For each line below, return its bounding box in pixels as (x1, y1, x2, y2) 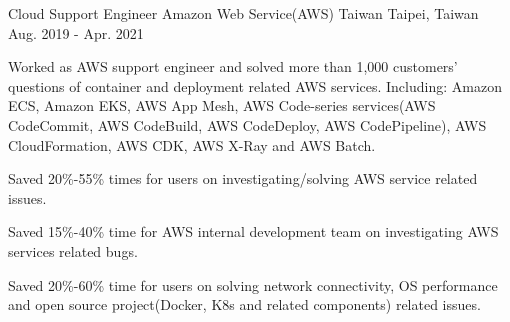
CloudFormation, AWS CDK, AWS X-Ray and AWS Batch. (8, 134, 376, 155)
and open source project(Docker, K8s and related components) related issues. (8, 294, 481, 315)
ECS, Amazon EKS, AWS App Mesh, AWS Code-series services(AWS (8, 95, 436, 116)
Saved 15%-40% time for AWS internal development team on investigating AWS (8, 221, 499, 242)
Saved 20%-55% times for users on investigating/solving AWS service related (8, 168, 478, 189)
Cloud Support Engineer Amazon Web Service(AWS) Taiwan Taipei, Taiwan (8, 3, 479, 23)
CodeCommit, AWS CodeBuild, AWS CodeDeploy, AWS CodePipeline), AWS (8, 114, 487, 135)
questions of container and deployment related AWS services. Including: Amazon (8, 75, 502, 96)
